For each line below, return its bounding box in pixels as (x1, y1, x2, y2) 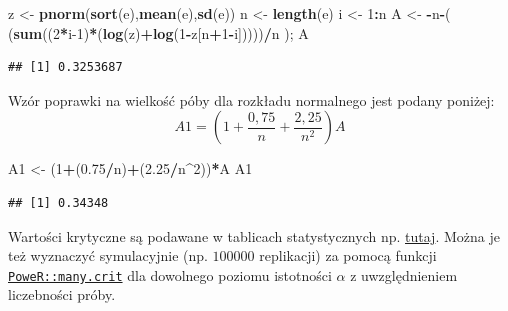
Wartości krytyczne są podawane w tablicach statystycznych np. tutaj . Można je (8, 225, 500, 246)
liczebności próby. (8, 284, 116, 305)
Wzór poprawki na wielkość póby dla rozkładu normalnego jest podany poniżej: (8, 89, 495, 110)
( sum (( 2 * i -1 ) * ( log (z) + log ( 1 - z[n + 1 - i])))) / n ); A (8, 22, 309, 43)
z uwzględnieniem (350, 264, 458, 285)
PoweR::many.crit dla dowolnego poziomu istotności (8, 264, 332, 285)
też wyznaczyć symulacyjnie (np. (8, 245, 208, 266)
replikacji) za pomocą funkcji (259, 245, 437, 266)
